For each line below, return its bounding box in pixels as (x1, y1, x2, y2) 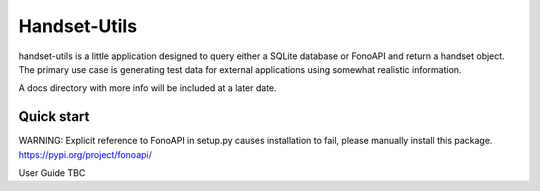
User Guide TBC (18, 167, 86, 179)
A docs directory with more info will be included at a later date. (18, 82, 277, 94)
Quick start (18, 108, 90, 125)
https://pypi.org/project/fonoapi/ (18, 148, 152, 160)
